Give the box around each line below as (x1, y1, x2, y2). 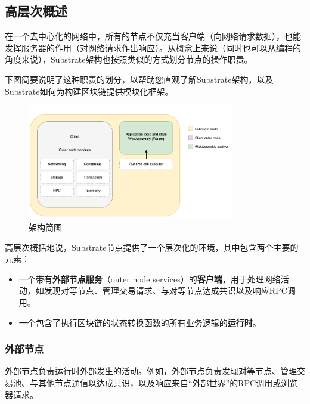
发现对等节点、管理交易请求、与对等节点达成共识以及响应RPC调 (44, 284, 296, 297)
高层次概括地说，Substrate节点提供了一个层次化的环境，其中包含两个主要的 (5, 241, 299, 253)
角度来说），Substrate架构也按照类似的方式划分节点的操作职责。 (5, 53, 253, 66)
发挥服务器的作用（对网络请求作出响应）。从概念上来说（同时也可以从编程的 (5, 41, 301, 54)
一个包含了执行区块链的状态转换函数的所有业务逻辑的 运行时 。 (18, 316, 261, 328)
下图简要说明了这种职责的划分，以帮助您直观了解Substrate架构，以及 (5, 73, 274, 85)
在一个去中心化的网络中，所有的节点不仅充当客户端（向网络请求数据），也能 (5, 30, 301, 42)
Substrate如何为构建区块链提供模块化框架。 (5, 85, 173, 97)
